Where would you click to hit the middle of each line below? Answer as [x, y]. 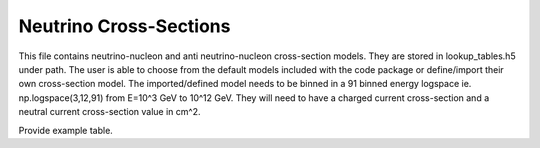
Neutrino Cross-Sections [124, 26]
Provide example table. [66, 130]
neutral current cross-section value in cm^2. [109, 112]
